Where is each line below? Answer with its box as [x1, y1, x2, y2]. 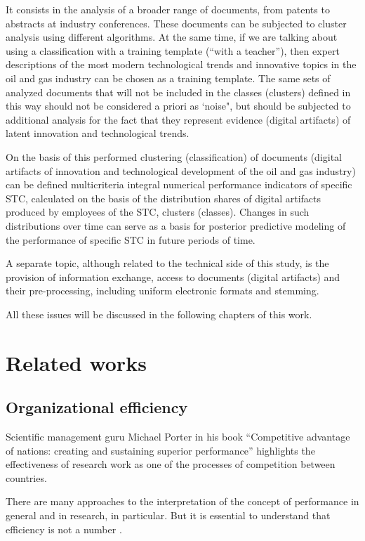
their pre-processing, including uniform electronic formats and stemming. [6, 283, 319, 298]
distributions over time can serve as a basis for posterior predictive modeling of [6, 218, 346, 233]
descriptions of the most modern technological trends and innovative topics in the [6, 57, 357, 72]
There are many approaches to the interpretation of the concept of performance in [6, 494, 359, 509]
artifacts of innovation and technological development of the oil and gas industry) [6, 163, 356, 178]
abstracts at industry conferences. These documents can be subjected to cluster [6, 15, 347, 30]
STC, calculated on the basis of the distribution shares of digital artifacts [6, 190, 321, 205]
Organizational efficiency [6, 396, 188, 418]
